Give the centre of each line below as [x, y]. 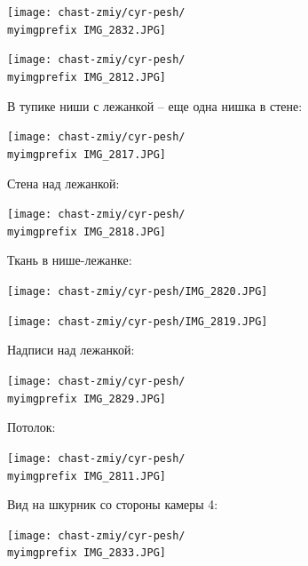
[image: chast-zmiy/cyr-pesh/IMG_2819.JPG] [138, 321]
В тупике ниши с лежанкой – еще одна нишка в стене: [155, 105]
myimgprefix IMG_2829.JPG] [87, 399]
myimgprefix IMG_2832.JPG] [87, 30]
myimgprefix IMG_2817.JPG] [87, 154]
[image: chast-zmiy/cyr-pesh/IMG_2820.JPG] [138, 292]
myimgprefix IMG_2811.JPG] [87, 476]
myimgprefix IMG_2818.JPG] [87, 231]
